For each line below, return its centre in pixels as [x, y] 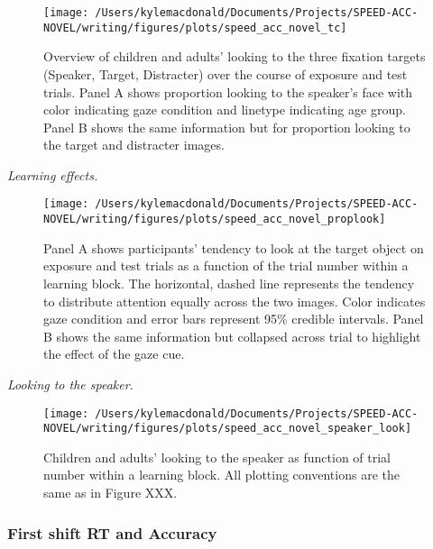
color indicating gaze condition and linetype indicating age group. [225, 110]
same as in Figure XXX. [111, 493]
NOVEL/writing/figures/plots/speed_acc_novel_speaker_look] [228, 429]
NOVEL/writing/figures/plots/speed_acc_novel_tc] [195, 27]
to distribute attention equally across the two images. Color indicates [235, 301]
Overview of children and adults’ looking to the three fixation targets [235, 56]
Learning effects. [53, 174]
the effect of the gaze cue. [114, 354]
